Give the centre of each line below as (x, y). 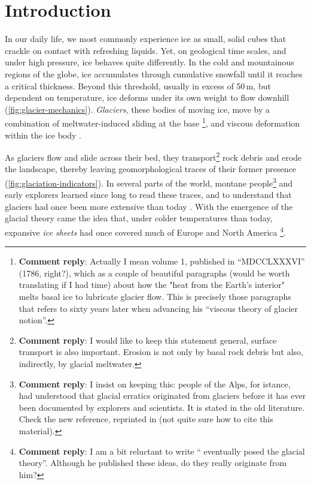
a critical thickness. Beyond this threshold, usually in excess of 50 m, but (138, 85)
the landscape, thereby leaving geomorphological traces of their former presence (150, 169)
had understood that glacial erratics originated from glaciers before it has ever (162, 396)
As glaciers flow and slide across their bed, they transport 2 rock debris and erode (153, 156)
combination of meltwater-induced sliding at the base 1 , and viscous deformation (153, 122)
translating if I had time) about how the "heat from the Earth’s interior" (152, 285)
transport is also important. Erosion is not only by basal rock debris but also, (161, 352)
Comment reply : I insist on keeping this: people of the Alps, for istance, (155, 384)
